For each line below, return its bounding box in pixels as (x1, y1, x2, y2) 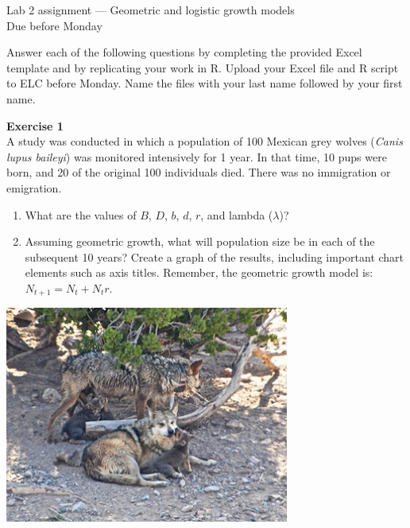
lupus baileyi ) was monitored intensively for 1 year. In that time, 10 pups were (6, 148, 387, 165)
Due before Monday (6, 17, 102, 33)
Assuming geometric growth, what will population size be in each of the (25, 233, 375, 250)
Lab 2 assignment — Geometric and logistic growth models (6, 2, 295, 17)
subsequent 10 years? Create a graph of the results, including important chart (25, 248, 404, 265)
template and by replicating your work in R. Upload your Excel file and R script (6, 59, 399, 76)
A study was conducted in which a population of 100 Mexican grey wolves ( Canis (6, 133, 403, 149)
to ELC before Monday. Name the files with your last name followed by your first (6, 75, 403, 91)
